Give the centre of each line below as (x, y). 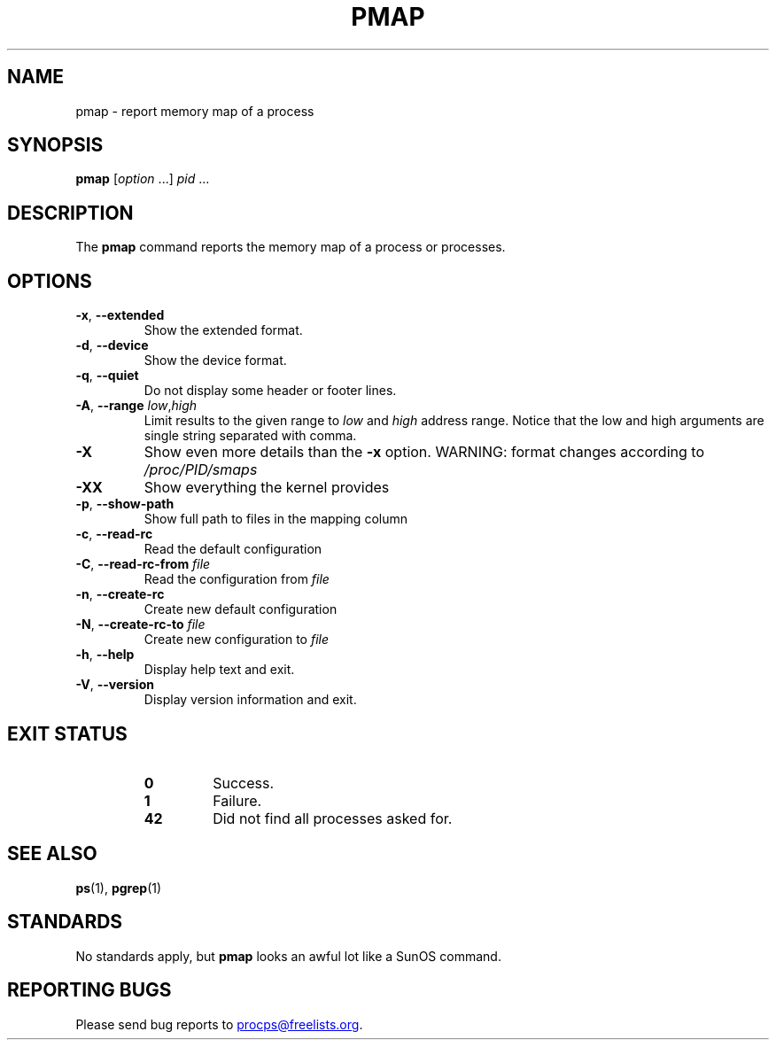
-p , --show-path (125, 504)
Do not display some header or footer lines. (270, 391)
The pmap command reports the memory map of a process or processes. (291, 247)
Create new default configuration (241, 609)
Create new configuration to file (236, 640)
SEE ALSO (52, 854)
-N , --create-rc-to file (140, 624)
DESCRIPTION (70, 213)
